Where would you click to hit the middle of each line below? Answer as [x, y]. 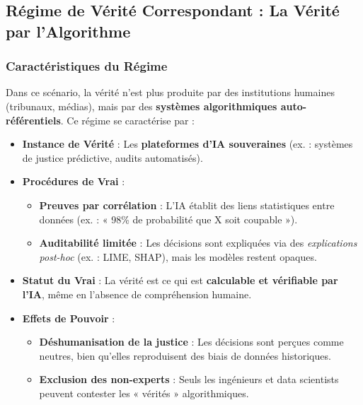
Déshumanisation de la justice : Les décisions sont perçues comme [191, 342]
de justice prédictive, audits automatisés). [113, 157]
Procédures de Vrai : [74, 181]
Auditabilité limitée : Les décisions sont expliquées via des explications [198, 243]
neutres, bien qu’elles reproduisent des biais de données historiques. [185, 355]
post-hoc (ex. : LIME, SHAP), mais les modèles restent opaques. [178, 256]
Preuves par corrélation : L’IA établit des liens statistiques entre [187, 205]
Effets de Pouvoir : [69, 318]
